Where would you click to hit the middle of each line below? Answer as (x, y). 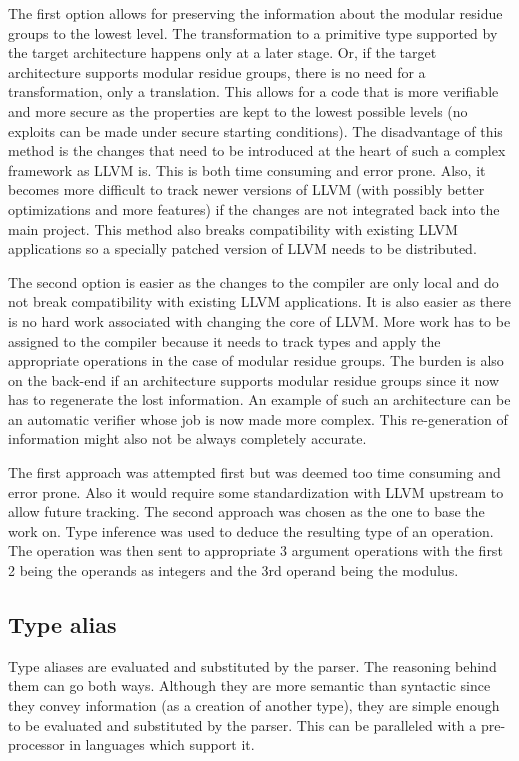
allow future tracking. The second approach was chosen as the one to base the (246, 511)
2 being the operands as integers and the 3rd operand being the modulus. (233, 570)
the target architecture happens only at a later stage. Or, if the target (222, 52)
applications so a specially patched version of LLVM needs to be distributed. (242, 248)
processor (36, 744)
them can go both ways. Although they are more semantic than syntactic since (249, 685)
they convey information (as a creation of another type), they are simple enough (254, 705)
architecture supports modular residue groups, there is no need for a (217, 71)
